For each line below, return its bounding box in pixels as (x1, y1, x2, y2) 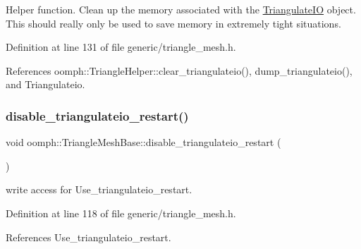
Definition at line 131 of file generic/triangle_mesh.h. (6, 40, 236, 54)
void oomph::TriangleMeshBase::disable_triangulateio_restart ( (6, 135, 281, 150)
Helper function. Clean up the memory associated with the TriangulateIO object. (6, 2, 356, 16)
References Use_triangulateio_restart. (6, 229, 171, 244)
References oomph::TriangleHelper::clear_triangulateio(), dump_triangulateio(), (6, 63, 353, 78)
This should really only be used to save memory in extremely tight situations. (6, 16, 341, 30)
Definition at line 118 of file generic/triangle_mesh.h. (6, 205, 236, 220)
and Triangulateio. (6, 77, 85, 92)
